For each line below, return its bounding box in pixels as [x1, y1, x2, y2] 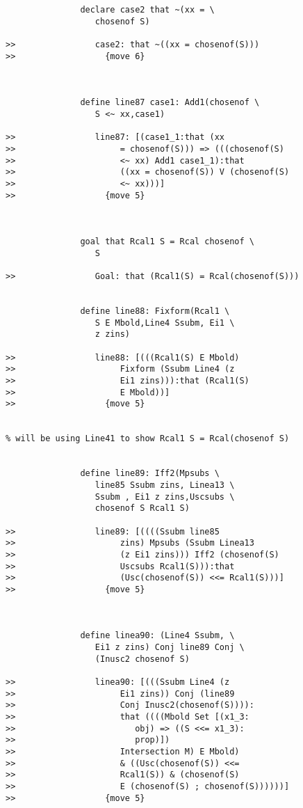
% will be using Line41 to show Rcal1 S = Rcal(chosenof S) [6, 434, 290, 444]
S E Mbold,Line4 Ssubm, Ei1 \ [95, 317, 235, 328]
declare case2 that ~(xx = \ [80, 5, 215, 15]
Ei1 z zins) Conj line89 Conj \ [95, 642, 245, 653]
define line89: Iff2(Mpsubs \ [80, 468, 220, 479]
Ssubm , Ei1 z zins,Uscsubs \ [95, 491, 235, 502]
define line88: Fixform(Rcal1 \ [80, 306, 230, 317]
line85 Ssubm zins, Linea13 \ [95, 480, 235, 490]
